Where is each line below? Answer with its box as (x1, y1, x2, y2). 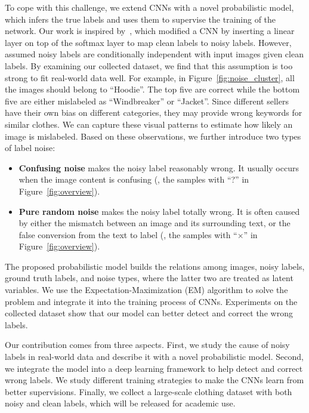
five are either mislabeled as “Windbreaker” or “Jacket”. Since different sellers (5, 94, 289, 107)
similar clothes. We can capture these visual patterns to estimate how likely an (5, 118, 293, 130)
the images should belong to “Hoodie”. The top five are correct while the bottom (5, 83, 300, 95)
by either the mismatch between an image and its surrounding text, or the (18, 217, 291, 229)
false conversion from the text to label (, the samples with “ (18, 228, 237, 241)
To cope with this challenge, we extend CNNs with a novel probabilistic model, (5, 1, 294, 13)
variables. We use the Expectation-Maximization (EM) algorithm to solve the (5, 283, 288, 296)
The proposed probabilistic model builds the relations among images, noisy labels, (5, 260, 305, 272)
